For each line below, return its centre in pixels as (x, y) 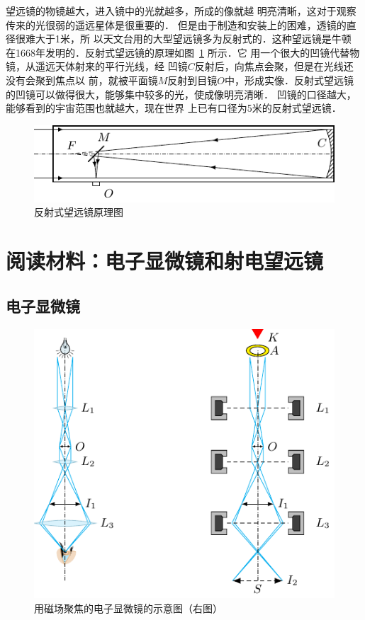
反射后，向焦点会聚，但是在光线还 (274, 66)
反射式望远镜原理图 (79, 212)
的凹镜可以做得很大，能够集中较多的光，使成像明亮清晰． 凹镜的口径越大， (181, 94)
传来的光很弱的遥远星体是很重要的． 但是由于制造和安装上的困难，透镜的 (176, 24)
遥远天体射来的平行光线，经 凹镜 (111, 66)
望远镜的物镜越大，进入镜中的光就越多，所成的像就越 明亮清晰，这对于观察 (181, 11)
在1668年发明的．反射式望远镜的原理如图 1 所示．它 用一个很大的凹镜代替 (178, 52)
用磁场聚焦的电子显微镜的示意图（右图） (128, 608)
